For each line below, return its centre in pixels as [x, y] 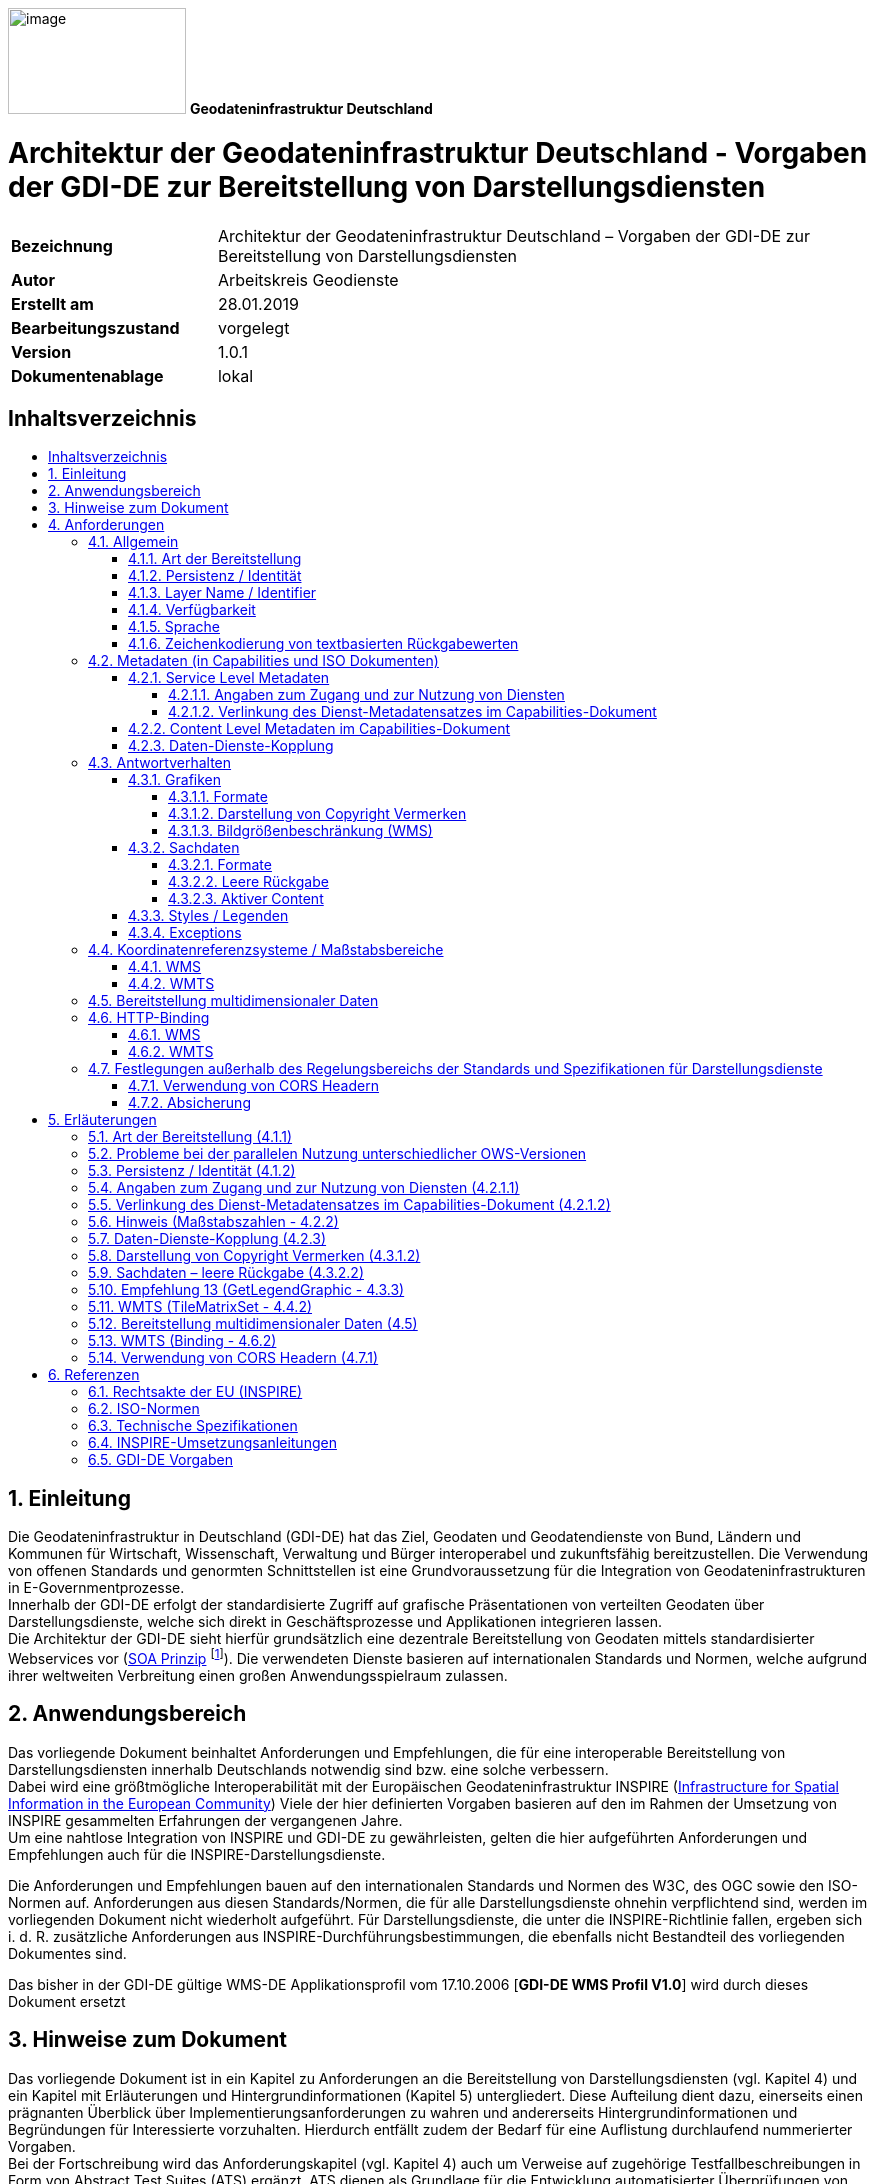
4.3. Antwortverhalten [160, 763]
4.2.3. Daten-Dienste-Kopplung [231, 746]
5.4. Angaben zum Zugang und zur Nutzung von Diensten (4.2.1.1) [304, 1188]
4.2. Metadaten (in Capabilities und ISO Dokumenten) [263, 661]
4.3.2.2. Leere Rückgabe [248, 882]
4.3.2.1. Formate [220, 865]
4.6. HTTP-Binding [149, 1018]
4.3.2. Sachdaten [184, 848]
